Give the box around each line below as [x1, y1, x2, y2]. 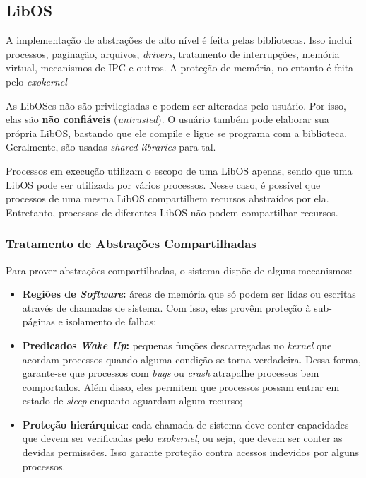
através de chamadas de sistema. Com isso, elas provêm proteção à [22, 300, 311, 315]
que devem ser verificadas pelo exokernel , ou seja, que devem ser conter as [22, 431, 343, 445]
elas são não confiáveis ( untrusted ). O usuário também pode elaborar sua [6, 112, 329, 127]
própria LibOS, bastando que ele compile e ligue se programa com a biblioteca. [6, 125, 348, 140]
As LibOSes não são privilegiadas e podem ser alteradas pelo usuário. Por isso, [6, 98, 346, 112]
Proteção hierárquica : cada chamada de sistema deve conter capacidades [22, 416, 349, 431]
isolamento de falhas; [66, 314, 157, 329]
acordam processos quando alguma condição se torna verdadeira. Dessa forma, [22, 351, 362, 366]
